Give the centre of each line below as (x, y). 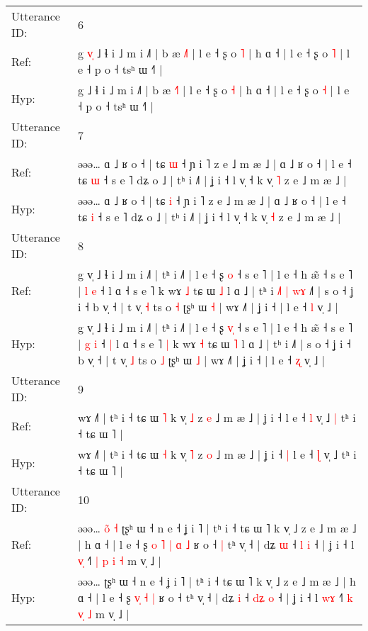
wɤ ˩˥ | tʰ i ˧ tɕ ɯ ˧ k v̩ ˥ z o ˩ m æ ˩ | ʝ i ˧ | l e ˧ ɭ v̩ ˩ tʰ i (217, 454)
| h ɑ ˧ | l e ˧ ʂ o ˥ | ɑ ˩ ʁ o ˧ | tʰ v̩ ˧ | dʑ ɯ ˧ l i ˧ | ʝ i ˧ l (216, 544)
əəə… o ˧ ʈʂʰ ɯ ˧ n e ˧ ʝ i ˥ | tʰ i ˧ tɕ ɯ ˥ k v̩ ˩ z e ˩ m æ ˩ (217, 528)
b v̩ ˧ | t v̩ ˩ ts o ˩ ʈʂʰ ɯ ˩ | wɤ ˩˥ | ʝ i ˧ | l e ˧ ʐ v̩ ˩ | (201, 360)
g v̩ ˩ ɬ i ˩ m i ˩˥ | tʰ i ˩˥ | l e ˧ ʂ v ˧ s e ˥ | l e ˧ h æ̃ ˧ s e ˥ (215, 327)
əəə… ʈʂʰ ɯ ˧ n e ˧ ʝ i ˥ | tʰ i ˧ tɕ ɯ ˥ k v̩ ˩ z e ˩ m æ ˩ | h (217, 581)
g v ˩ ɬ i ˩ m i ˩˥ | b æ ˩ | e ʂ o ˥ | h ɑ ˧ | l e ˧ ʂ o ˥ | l (214, 53)
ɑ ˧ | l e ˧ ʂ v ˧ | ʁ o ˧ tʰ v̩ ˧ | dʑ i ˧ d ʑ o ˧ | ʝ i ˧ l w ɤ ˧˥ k (215, 597)
